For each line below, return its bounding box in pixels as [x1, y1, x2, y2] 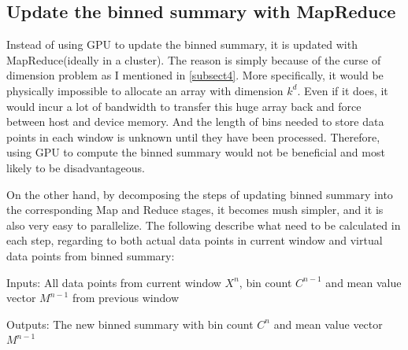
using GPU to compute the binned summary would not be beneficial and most [6, 144, 385, 160]
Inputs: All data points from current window [6, 274, 221, 290]
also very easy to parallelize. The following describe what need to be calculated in [6, 216, 401, 233]
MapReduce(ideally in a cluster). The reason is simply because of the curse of [6, 51, 381, 68]
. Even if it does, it [297, 82, 388, 98]
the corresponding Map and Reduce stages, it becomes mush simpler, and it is [6, 201, 384, 218]
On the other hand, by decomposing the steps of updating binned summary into [6, 186, 393, 202]
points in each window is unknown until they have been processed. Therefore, [6, 128, 380, 145]
